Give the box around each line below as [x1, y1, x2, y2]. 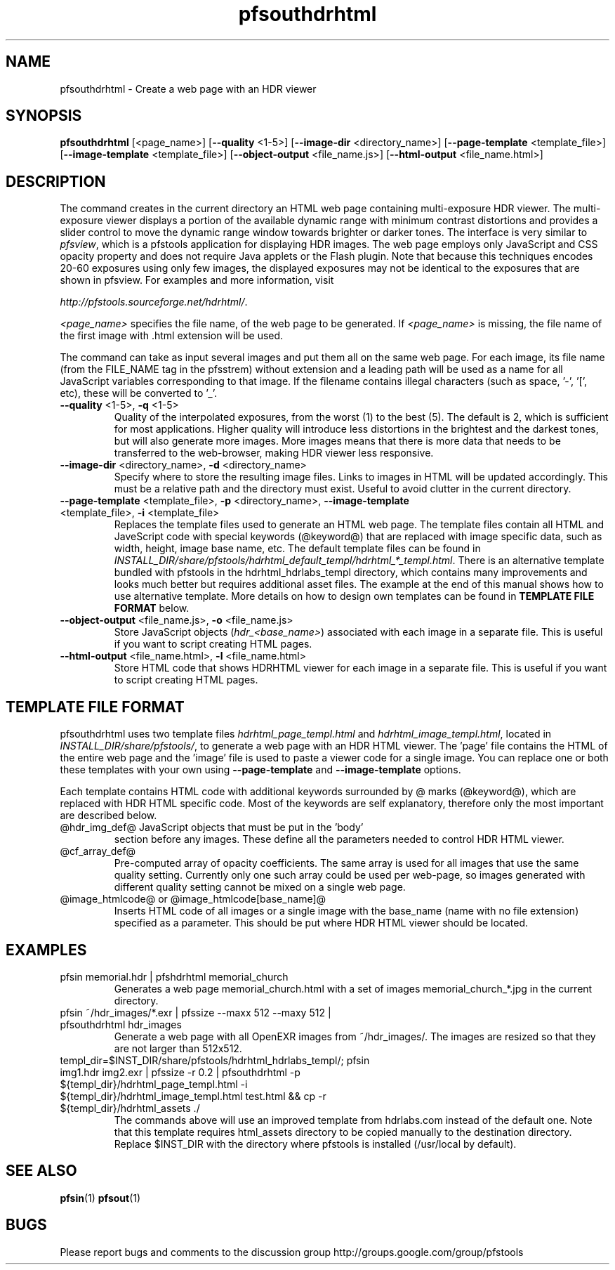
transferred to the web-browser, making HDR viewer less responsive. [114, 447, 434, 459]
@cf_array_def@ [60, 845, 136, 858]
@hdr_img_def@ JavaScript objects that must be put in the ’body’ [60, 821, 364, 834]
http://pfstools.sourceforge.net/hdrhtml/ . [60, 296, 248, 308]
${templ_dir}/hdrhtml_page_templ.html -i [60, 1078, 248, 1090]
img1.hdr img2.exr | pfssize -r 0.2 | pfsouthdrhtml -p [60, 1066, 300, 1078]
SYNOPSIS [6, 107, 82, 125]
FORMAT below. [114, 602, 190, 615]
